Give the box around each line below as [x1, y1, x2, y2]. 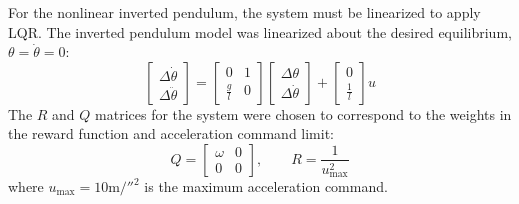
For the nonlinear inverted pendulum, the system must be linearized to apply [8, 2, 481, 22]
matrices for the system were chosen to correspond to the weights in [95, 103, 512, 124]
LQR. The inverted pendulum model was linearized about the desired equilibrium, [8, 21, 512, 42]
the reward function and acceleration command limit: [8, 123, 335, 144]
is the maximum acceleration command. [144, 176, 388, 197]
